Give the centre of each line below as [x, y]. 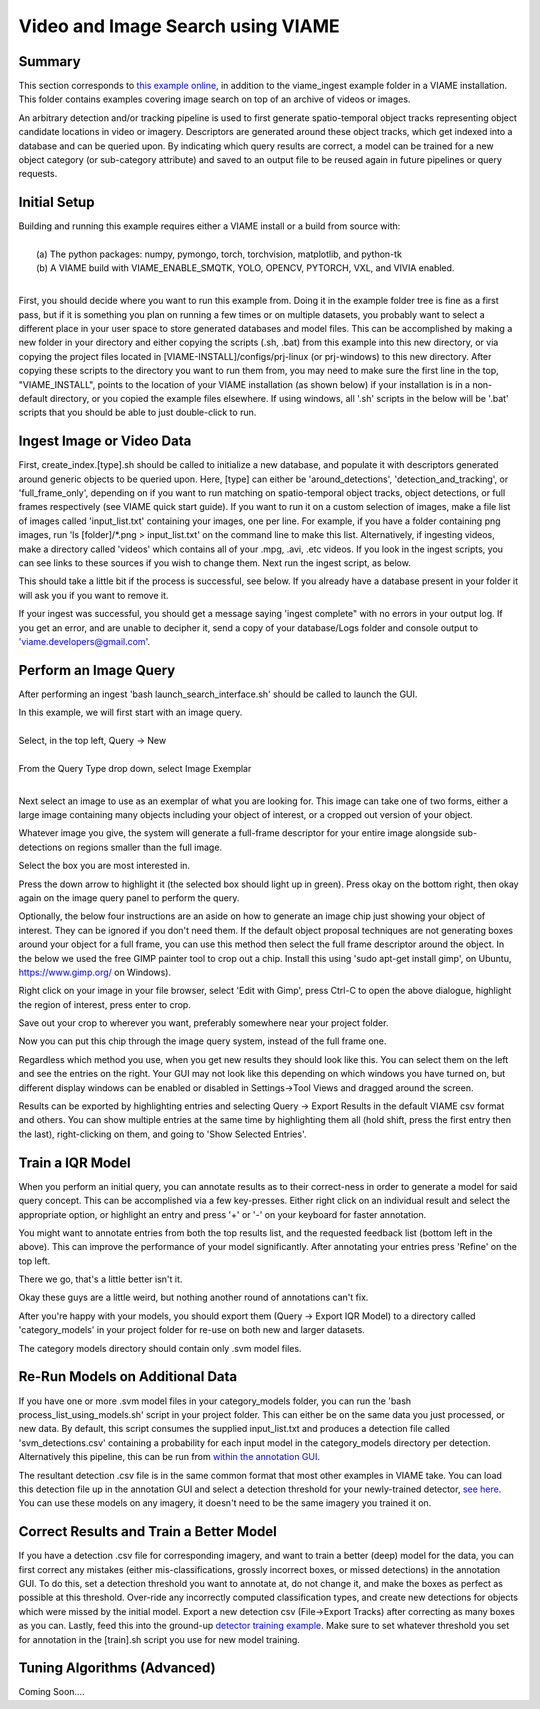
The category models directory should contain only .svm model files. [160, 1348]
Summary [49, 61]
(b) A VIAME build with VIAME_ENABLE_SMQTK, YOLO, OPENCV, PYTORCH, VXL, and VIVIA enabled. [245, 268]
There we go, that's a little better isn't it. [100, 1279]
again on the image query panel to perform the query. [129, 897]
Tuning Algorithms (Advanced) [117, 1668]
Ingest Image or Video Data [105, 441]
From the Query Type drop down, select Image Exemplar [135, 768]
